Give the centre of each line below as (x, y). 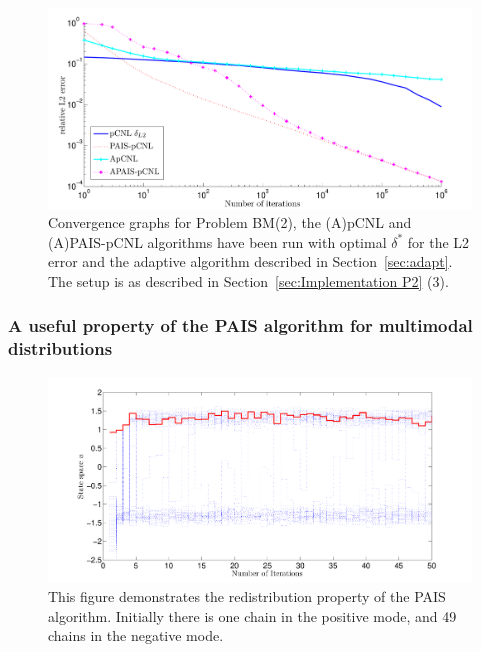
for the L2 (438, 241)
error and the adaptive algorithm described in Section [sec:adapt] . (250, 261)
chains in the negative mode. (136, 635)
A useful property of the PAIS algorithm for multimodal (240, 325)
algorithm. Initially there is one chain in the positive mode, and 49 (252, 615)
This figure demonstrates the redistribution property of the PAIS (247, 596)
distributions (60, 348)
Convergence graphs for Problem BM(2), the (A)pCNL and (230, 222)
